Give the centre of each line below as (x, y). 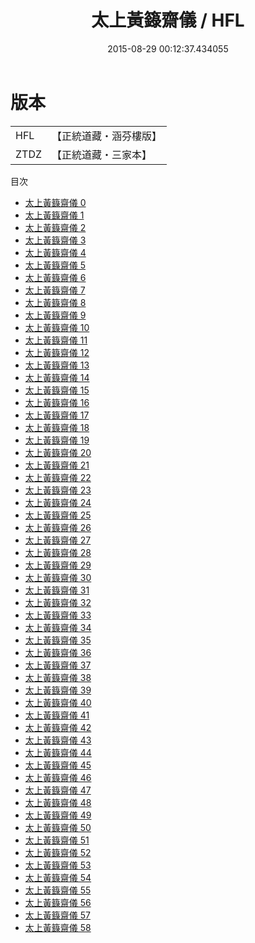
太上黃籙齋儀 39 (58, 690)
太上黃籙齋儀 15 (57, 390)
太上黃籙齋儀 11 (56, 340)
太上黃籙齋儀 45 (58, 765)
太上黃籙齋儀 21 (57, 465)
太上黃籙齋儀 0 (55, 202)
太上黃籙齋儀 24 (58, 502)
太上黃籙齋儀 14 (57, 377)
